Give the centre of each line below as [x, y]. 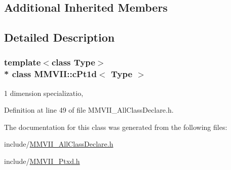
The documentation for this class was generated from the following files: [116, 127]
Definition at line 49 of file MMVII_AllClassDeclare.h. [89, 110]
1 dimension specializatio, [44, 93]
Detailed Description [60, 37]
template [23, 62]
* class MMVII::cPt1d [51, 74]
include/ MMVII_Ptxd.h [42, 161]
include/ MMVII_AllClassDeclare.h [59, 144]
